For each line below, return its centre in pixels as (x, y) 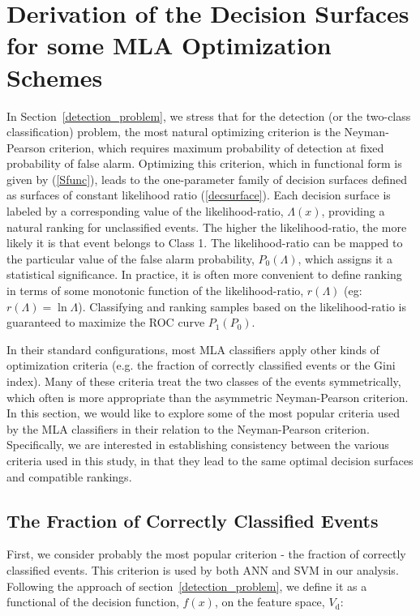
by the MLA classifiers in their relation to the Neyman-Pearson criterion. (188, 428)
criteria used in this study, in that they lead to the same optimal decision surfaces (210, 460)
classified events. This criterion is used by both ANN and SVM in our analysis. (203, 569)
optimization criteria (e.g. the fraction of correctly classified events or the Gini (201, 365)
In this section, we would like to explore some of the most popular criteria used (204, 413)
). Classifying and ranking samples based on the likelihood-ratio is (242, 306)
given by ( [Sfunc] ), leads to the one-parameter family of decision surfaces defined (207, 179)
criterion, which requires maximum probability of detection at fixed (216, 147)
